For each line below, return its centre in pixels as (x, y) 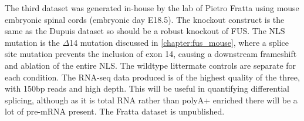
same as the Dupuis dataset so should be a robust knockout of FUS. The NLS (145, 31)
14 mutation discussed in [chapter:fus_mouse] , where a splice (179, 42)
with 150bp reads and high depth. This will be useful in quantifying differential (147, 88)
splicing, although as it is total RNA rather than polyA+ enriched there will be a (151, 100)
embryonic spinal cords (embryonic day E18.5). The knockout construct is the (145, 19)
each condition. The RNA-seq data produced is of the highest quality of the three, (152, 77)
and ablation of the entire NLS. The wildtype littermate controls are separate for (151, 65)
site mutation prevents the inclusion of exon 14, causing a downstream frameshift (151, 54)
